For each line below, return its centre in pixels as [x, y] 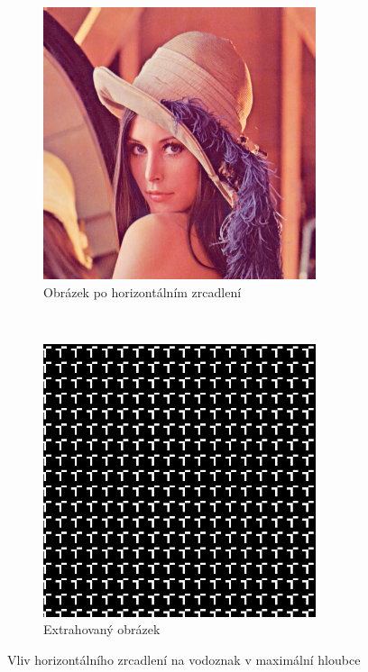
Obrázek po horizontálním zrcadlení [143, 291]
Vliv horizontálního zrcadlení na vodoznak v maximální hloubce [184, 659]
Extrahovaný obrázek [102, 629]
